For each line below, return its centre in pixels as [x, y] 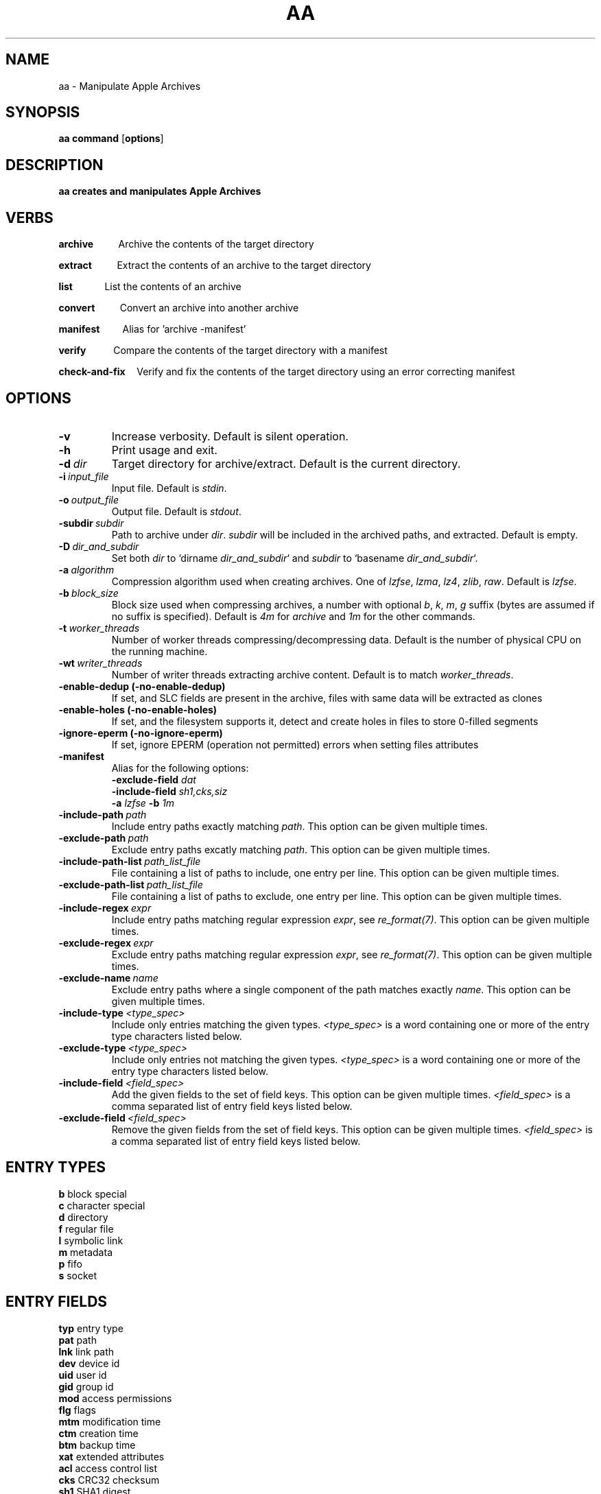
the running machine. [160, 651]
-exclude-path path [104, 838]
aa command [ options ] [111, 139]
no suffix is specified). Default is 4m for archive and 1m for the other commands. [293, 616]
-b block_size [89, 593]
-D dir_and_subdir [99, 546]
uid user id [83, 1375]
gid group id [86, 1386]
